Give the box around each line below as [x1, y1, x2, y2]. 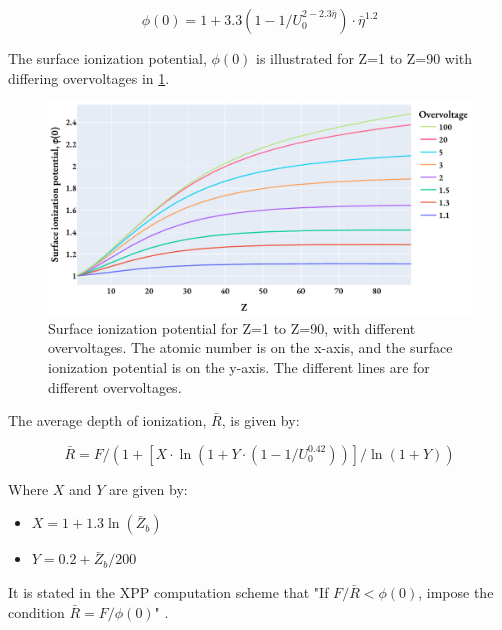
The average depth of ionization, [8, 410, 207, 431]
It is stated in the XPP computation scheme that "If [8, 581, 329, 602]
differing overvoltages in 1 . [8, 67, 170, 88]
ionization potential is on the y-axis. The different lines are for [48, 356, 430, 377]
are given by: [109, 478, 188, 499]
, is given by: [221, 410, 300, 431]
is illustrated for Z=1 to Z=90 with [256, 48, 473, 68]
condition [8, 601, 65, 622]
